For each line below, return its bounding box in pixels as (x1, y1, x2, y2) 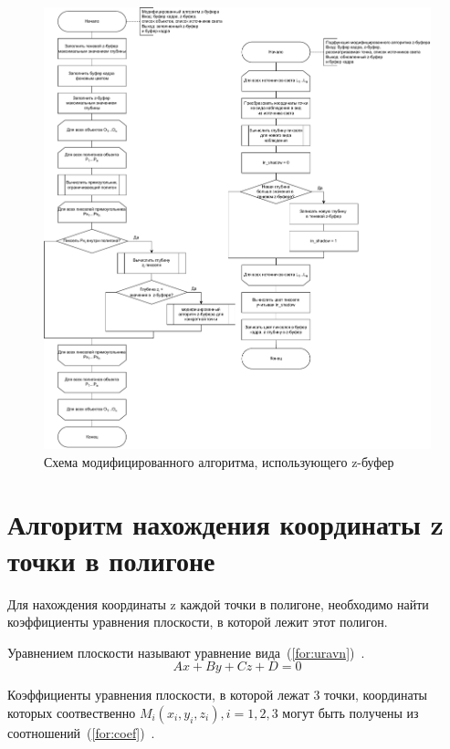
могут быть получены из (282, 702, 419, 722)
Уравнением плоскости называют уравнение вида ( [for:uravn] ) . (7, 642, 365, 661)
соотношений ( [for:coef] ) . (7, 723, 155, 742)
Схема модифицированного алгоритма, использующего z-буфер (44, 452, 394, 471)
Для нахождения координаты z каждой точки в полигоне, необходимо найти (7, 594, 429, 613)
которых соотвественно (7, 702, 136, 722)
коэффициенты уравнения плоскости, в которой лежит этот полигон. (7, 612, 388, 631)
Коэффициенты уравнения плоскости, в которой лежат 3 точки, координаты (7, 685, 427, 704)
